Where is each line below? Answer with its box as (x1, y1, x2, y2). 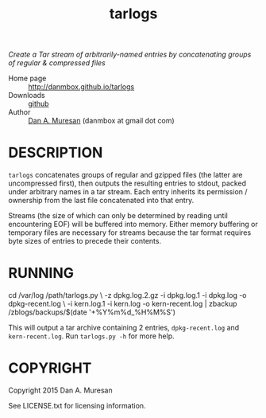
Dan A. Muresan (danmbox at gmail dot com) (28, 116, 175, 126)
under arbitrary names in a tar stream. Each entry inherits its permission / (8, 187, 248, 197)
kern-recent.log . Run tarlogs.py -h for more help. (8, 331, 175, 341)
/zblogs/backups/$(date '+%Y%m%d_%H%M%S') (8, 307, 176, 317)
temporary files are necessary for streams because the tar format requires (8, 228, 252, 237)
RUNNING (8, 264, 74, 283)
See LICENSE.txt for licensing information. (8, 401, 146, 410)
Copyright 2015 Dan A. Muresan (8, 385, 113, 395)
